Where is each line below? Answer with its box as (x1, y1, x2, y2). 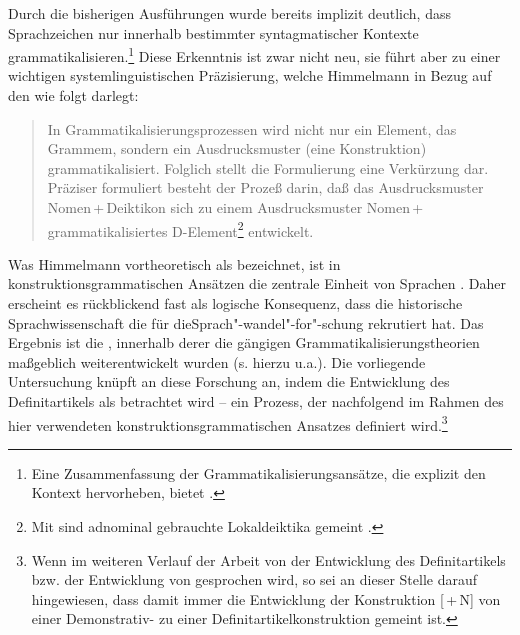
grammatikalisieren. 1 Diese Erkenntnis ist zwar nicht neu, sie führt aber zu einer (8, 43, 501, 66)
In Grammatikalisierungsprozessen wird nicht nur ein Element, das (47, 118, 457, 139)
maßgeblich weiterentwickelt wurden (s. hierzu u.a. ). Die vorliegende (8, 351, 426, 372)
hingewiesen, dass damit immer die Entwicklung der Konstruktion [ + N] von (31, 588, 501, 609)
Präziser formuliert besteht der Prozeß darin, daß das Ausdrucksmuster (47, 177, 484, 198)
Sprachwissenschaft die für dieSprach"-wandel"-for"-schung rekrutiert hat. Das (8, 312, 484, 333)
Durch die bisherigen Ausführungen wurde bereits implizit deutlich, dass (8, 3, 451, 23)
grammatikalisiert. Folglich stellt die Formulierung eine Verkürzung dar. (47, 157, 489, 178)
